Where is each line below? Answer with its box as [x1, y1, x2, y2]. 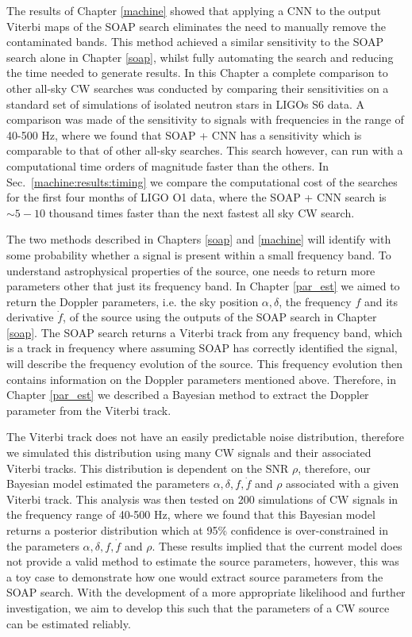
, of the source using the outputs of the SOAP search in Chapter [63, 309, 377, 325]
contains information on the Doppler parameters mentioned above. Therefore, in [6, 370, 396, 387]
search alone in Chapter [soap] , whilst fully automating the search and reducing [6, 48, 394, 65]
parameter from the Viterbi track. [6, 401, 171, 418]
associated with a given [286, 475, 399, 492]
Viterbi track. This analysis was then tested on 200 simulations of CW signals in [6, 490, 399, 507]
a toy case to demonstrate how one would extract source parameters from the [6, 568, 383, 585]
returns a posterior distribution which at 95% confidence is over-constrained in [6, 522, 388, 538]
